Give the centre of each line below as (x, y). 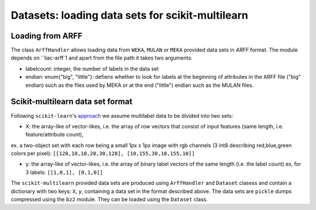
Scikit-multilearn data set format (72, 102)
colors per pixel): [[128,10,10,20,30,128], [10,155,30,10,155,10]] (103, 153)
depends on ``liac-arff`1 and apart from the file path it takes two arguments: (102, 58)
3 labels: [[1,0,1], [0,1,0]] (64, 172)
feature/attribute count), (54, 135)
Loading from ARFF (47, 36)
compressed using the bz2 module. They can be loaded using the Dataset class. (109, 199)
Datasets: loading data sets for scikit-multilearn (130, 15)
